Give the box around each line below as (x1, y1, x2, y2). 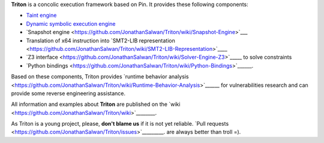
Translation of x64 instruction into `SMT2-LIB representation (26, 36, 175, 44)
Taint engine (26, 12, 57, 19)
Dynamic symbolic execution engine (26, 20, 116, 27)
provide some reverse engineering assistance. (11, 90, 126, 97)
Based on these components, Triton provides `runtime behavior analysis (11, 73, 189, 80)
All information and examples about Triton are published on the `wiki (11, 101, 181, 108)
